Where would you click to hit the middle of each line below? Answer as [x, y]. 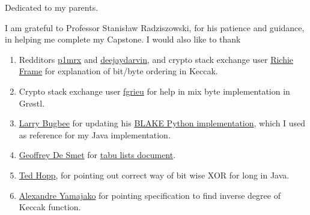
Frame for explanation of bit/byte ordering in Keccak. [118, 71]
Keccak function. [50, 207]
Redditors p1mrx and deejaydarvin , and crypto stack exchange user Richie [156, 59]
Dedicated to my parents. [52, 7]
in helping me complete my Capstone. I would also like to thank [123, 39]
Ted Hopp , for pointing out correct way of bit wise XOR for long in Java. [154, 175]
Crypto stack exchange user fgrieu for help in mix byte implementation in [154, 91]
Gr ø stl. [32, 103]
